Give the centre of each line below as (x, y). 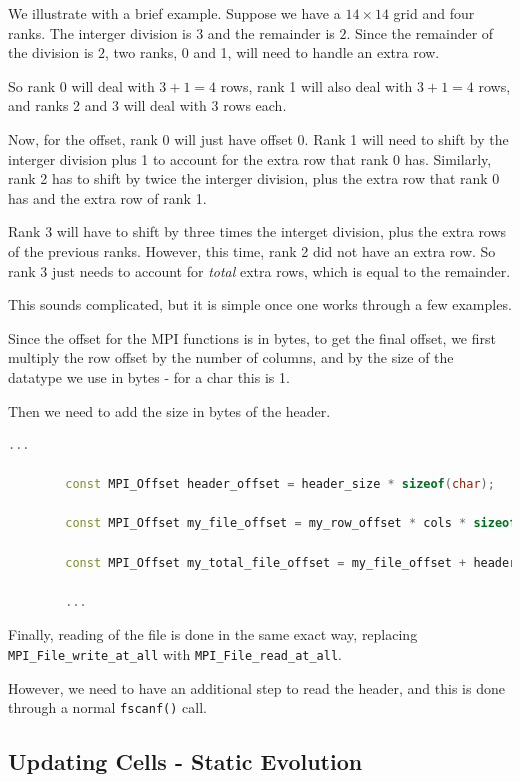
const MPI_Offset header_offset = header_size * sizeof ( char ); (280, 484)
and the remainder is (271, 32)
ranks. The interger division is (100, 32)
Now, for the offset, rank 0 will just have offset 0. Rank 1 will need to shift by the (258, 138)
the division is (51, 52)
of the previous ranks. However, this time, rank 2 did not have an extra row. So (252, 250)
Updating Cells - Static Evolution (185, 761)
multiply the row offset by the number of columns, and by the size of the (231, 357)
